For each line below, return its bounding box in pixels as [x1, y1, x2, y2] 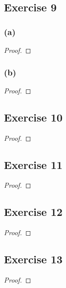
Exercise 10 [4, 109, 63, 124]
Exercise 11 [4, 157, 63, 172]
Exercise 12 [4, 204, 63, 219]
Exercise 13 [4, 251, 63, 267]
